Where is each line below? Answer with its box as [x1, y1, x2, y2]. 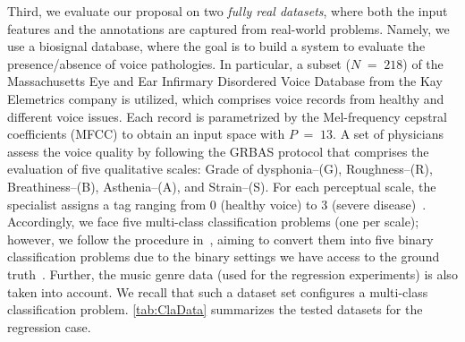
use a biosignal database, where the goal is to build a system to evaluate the [7, 37, 426, 56]
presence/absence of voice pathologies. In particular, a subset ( [7, 54, 351, 73]
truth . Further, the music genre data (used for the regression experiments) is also [7, 264, 458, 283]
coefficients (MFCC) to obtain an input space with [7, 124, 285, 143]
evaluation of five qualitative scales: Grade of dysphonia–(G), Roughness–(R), [7, 159, 433, 178]
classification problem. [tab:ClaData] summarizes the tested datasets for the [7, 300, 423, 319]
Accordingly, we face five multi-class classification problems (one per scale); [7, 212, 419, 231]
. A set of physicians [333, 124, 444, 143]
